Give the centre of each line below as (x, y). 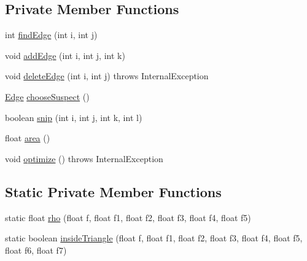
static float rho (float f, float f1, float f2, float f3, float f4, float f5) (128, 217)
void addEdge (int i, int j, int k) (65, 55)
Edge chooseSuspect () (47, 96)
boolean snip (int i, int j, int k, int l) (74, 117)
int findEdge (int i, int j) (51, 35)
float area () (28, 138)
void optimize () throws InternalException (84, 158)
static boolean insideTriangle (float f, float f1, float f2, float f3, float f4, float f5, (154, 238)
